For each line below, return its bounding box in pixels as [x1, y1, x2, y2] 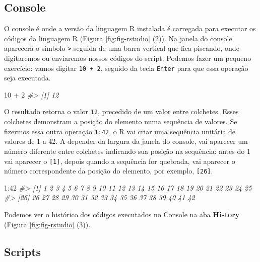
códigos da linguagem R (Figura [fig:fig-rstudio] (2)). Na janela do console [4, 33, 232, 43]
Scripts [4, 243, 41, 259]
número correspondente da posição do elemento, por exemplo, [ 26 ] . [4, 165, 213, 176]
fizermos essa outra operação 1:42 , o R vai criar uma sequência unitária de [4, 126, 236, 136]
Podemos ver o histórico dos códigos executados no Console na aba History [4, 209, 240, 220]
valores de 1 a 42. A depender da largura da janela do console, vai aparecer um [4, 136, 248, 146]
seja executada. [4, 72, 51, 83]
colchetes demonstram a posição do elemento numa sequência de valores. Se [4, 116, 237, 127]
